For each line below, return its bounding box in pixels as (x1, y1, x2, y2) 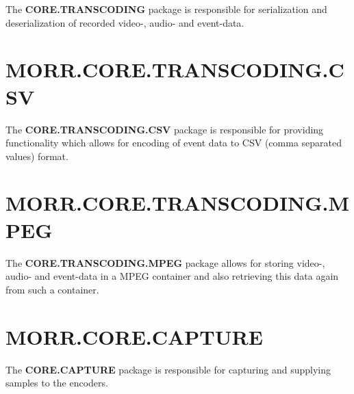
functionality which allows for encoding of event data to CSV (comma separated (5, 135, 342, 150)
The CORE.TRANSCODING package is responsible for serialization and (5, 2, 327, 16)
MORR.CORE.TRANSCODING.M (5, 189, 350, 217)
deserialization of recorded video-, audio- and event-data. (5, 15, 244, 29)
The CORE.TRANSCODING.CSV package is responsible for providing (5, 122, 324, 136)
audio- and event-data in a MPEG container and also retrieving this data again (5, 269, 339, 283)
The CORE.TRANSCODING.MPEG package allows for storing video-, (5, 255, 325, 270)
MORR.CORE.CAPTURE (5, 322, 263, 350)
